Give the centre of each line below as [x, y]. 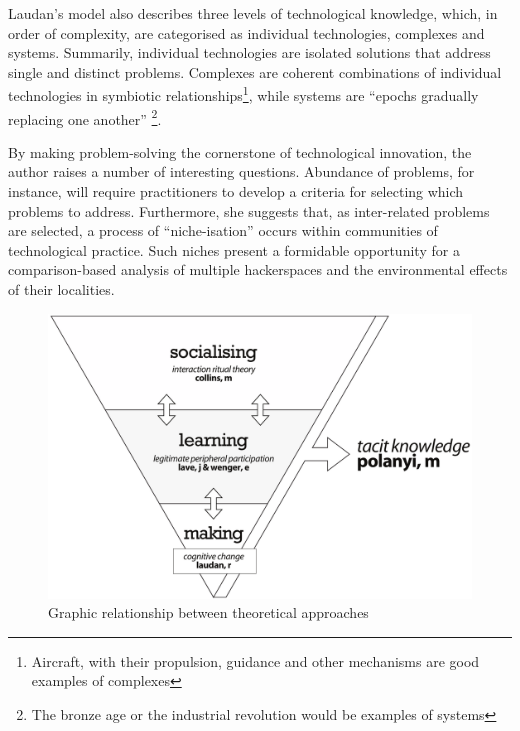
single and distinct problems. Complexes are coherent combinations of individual [255, 71]
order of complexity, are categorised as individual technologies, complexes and [246, 32]
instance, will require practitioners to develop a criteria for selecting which [236, 191]
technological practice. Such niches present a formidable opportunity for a [234, 249]
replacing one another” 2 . [85, 117]
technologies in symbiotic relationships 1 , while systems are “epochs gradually [243, 94]
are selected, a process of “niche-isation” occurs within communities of [223, 230]
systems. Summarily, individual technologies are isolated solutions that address [249, 52]
